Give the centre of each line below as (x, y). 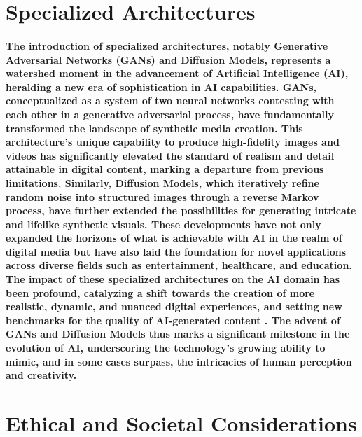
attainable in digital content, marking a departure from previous (165, 169)
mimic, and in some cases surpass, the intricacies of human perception (179, 361)
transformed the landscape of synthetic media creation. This (154, 128)
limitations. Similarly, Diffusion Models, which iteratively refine (162, 182)
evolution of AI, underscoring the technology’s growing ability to (166, 348)
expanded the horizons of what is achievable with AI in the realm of (174, 238)
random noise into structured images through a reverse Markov (162, 196)
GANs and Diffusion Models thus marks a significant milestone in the (178, 334)
